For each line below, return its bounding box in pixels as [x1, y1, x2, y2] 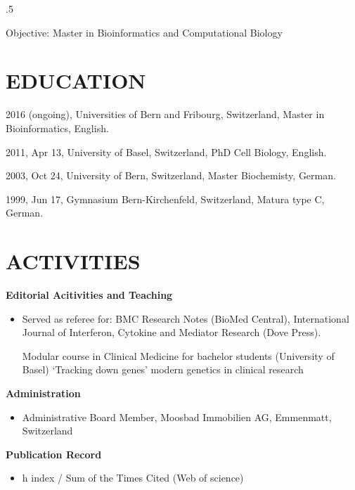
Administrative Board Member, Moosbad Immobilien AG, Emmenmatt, [22, 409, 332, 424]
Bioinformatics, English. [6, 120, 109, 135]
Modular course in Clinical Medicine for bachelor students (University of [22, 348, 335, 363]
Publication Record [6, 446, 102, 461]
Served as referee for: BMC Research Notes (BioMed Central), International [22, 311, 349, 325]
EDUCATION [6, 66, 146, 95]
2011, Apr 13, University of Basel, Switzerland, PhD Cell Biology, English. [6, 144, 327, 159]
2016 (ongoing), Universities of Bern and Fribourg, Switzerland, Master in [6, 107, 325, 122]
